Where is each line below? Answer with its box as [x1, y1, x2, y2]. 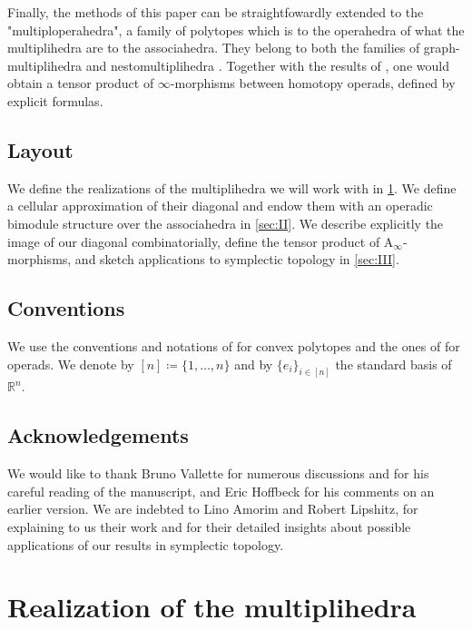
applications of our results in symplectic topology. [7, 535, 284, 554]
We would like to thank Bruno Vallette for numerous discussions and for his [7, 464, 429, 483]
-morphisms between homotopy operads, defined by [170, 74, 456, 93]
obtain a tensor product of [7, 74, 154, 93]
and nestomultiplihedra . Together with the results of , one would [85, 55, 449, 74]
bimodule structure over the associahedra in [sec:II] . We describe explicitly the [7, 213, 444, 232]
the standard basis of [335, 354, 452, 373]
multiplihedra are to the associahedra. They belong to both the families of [7, 38, 420, 57]
